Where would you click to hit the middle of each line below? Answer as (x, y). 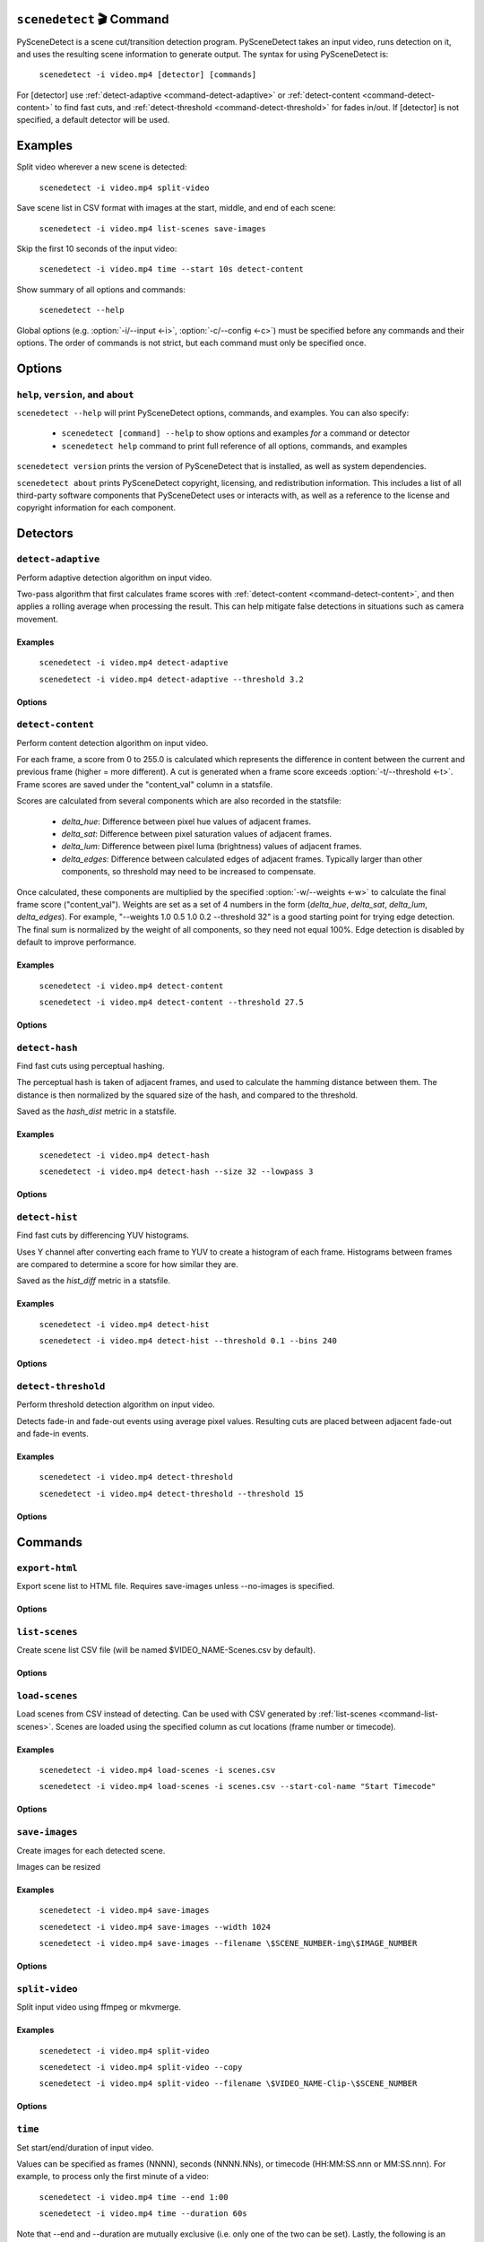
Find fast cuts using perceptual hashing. (91, 1066)
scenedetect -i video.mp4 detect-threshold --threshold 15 (172, 1494)
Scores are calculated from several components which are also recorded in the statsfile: (179, 801)
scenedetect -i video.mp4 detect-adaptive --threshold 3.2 (172, 679)
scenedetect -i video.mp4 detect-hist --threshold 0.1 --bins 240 (188, 1341)
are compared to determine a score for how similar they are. (128, 1264)
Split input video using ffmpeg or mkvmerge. (99, 2007)
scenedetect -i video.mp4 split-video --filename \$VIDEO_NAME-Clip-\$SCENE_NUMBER (228, 2084)
